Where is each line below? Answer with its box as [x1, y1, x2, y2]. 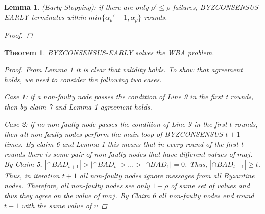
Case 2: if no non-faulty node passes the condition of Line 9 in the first [4, 118, 227, 129]
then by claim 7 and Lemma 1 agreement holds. [4, 101, 152, 112]
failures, [173, 2, 198, 12]
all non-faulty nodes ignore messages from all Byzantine [79, 169, 255, 180]
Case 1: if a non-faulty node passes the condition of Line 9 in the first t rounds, [4, 91, 254, 102]
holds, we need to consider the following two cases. [4, 74, 162, 84]
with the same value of [21, 200, 92, 210]
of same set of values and [171, 180, 250, 190]
